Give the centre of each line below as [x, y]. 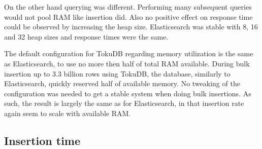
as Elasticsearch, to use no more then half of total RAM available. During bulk [127, 63]
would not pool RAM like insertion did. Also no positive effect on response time [128, 16]
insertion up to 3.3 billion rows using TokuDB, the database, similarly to [117, 73]
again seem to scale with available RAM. [68, 113]
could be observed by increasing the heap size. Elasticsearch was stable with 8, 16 [131, 27]
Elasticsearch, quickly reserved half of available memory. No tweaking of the [122, 83]
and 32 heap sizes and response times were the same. [86, 36]
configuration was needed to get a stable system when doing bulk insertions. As [128, 93]
